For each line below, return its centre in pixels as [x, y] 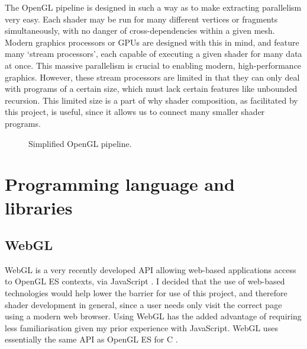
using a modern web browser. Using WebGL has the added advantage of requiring [153, 316]
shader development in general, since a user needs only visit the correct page [143, 304]
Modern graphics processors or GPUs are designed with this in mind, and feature [152, 42]
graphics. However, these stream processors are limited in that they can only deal [152, 77]
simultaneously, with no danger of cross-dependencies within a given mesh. [140, 31]
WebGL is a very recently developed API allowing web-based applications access [151, 269]
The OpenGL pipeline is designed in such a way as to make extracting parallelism [153, 7]
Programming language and [120, 184]
